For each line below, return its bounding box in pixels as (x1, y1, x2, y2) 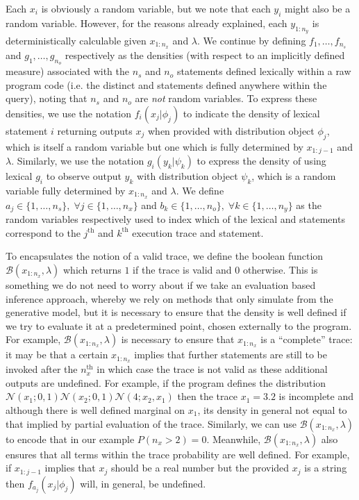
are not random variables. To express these (135, 91, 317, 106)
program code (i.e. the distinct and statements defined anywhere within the (6, 77, 327, 92)
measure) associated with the (6, 64, 129, 78)
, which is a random (251, 169, 336, 183)
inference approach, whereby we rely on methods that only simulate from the (6, 291, 333, 306)
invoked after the (6, 362, 78, 376)
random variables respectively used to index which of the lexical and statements (6, 212, 345, 226)
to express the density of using (197, 153, 326, 168)
